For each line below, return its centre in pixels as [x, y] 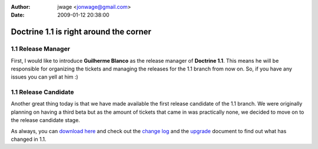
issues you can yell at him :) [45, 77]
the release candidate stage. [46, 120]
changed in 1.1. [29, 139]
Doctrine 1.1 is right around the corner [81, 32]
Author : [21, 7]
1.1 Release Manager [41, 49]
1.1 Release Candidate [42, 92]
